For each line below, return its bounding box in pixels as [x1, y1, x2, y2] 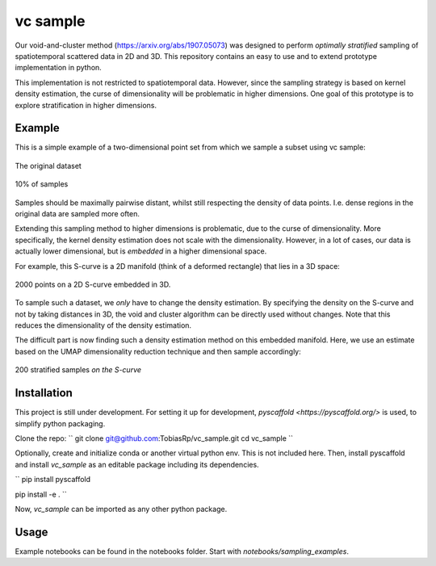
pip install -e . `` [15, 489, 68, 499]
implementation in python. [15, 63, 103, 73]
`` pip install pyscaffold [15, 475, 91, 484]
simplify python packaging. [15, 418, 106, 428]
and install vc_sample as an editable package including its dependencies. [15, 459, 259, 469]
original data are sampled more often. [15, 208, 140, 218]
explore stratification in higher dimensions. [15, 100, 157, 110]
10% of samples [15, 179, 69, 189]
